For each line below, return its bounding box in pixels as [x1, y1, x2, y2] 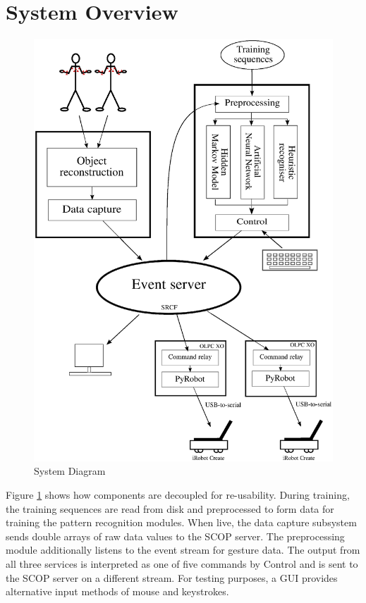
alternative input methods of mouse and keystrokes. [6, 584, 229, 599]
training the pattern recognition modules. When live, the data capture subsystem [6, 515, 357, 530]
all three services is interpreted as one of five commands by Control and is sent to [6, 556, 358, 571]
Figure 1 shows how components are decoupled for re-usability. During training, [6, 487, 350, 502]
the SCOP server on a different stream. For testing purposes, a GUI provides [6, 570, 338, 585]
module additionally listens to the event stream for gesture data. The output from [6, 542, 360, 557]
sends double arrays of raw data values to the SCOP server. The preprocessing [6, 528, 345, 543]
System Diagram [34, 464, 106, 478]
